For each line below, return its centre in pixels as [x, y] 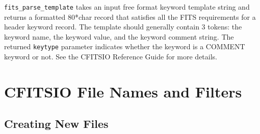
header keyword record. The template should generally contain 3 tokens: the [123, 27]
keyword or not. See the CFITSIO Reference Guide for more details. [111, 57]
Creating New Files [56, 124]
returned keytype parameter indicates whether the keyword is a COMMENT [125, 46]
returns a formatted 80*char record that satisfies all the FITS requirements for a [130, 16]
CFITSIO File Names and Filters [123, 91]
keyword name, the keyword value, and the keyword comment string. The [119, 36]
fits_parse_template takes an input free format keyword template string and [127, 7]
